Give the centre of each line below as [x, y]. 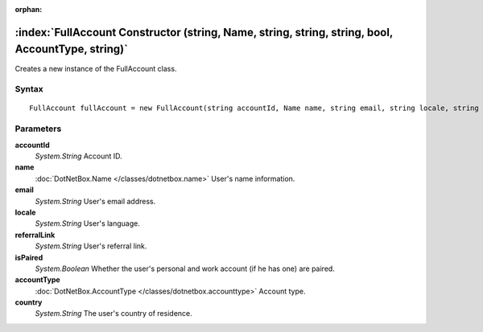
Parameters [38, 129]
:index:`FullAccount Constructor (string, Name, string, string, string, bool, [204, 32]
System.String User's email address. [95, 201]
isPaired [29, 257]
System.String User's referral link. [91, 246]
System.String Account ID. [78, 156]
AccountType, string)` [72, 49]
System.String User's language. [87, 223]
